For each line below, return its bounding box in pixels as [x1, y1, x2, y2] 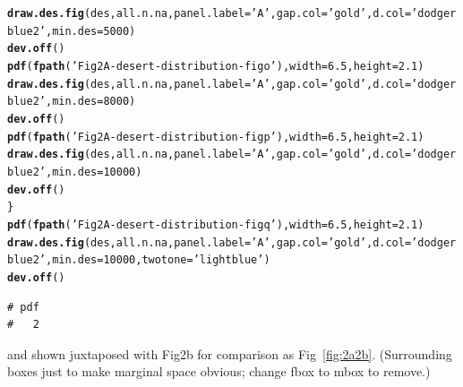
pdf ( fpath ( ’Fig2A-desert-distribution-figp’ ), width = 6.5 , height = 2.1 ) [7, 130, 424, 143]
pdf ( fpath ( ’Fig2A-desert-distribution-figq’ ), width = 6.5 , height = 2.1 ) [7, 218, 424, 231]
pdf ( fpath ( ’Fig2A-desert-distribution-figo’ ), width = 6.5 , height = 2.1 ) [7, 59, 424, 73]
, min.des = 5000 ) [45, 24, 136, 38]
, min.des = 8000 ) [45, 95, 136, 108]
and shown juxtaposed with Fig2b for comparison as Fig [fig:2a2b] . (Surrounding [7, 344, 452, 363]
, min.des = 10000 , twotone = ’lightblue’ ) [45, 254, 270, 267]
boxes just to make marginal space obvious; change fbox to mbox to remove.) [7, 362, 431, 381]
